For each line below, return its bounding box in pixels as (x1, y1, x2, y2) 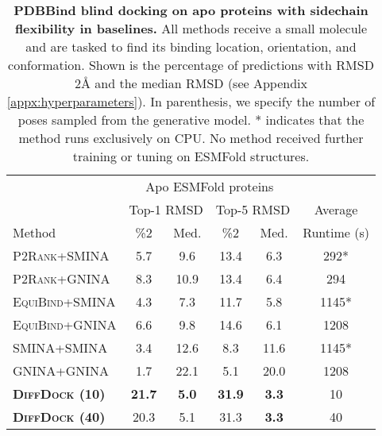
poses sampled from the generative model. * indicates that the (17, 110, 365, 129)
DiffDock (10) (13, 384, 106, 403)
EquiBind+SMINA (13, 292, 116, 311)
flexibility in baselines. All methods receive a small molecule (14, 19, 368, 37)
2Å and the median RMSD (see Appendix (75, 74, 307, 92)
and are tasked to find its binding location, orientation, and (25, 37, 357, 56)
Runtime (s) (303, 223, 369, 241)
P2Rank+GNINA (13, 269, 110, 287)
